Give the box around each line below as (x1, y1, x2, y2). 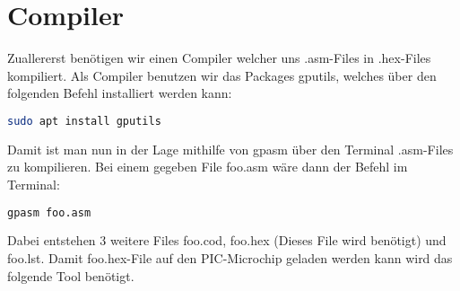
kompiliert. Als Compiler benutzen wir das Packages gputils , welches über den (7, 66, 437, 84)
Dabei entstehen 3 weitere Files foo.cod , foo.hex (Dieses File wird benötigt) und (7, 231, 447, 250)
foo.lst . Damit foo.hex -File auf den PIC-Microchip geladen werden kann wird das (7, 249, 453, 268)
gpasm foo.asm (7, 206, 91, 219)
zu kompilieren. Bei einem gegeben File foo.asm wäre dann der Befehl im (7, 157, 408, 176)
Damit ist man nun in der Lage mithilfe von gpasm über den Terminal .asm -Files (7, 139, 454, 158)
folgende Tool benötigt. (7, 266, 135, 285)
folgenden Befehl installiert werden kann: (7, 84, 232, 102)
